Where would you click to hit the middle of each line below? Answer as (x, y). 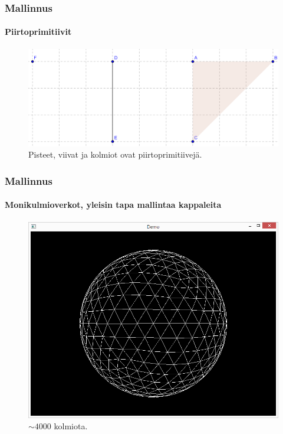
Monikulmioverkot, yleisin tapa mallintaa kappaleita (113, 205)
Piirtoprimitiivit (38, 32)
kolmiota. (71, 426)
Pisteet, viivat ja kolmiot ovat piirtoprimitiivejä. (115, 154)
